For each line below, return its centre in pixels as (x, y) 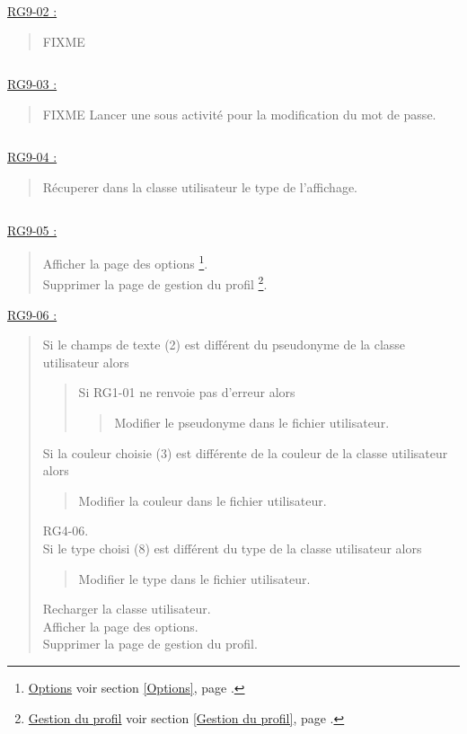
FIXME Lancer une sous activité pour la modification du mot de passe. (239, 114)
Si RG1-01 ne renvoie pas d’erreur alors (187, 392)
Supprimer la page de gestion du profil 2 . (155, 283)
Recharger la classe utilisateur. (127, 609)
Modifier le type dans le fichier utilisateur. (194, 578)
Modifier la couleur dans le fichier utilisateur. (203, 500)
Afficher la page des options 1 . (125, 262)
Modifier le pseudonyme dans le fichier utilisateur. (252, 423)
